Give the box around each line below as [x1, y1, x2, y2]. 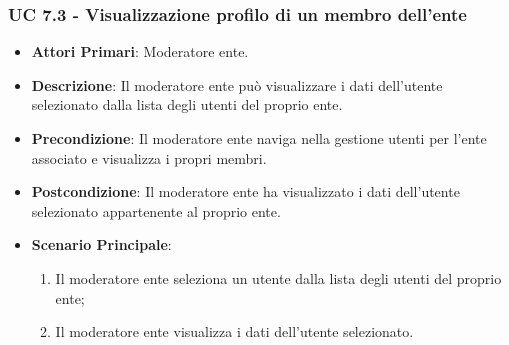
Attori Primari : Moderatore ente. [31, 41, 249, 62]
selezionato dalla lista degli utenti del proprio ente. [31, 94, 343, 115]
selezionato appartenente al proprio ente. [31, 200, 281, 221]
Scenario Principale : [31, 234, 172, 255]
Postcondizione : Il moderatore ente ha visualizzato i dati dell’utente [31, 181, 460, 202]
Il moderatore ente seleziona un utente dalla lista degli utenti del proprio [55, 267, 502, 288]
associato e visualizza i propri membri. [31, 147, 267, 168]
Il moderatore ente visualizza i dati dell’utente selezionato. [55, 321, 414, 342]
